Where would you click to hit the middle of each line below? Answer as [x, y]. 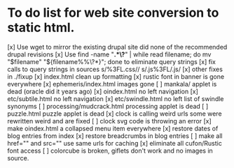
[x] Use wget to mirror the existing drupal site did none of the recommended [117, 47]
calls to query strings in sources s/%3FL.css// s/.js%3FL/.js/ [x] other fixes [115, 69]
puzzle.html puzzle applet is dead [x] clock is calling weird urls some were [115, 114]
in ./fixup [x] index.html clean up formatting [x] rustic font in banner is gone [116, 76]
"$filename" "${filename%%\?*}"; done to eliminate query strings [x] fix [111, 61]
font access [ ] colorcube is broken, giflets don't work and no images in [110, 151]
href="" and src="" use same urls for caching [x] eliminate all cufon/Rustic [115, 143]
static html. [41, 28]
